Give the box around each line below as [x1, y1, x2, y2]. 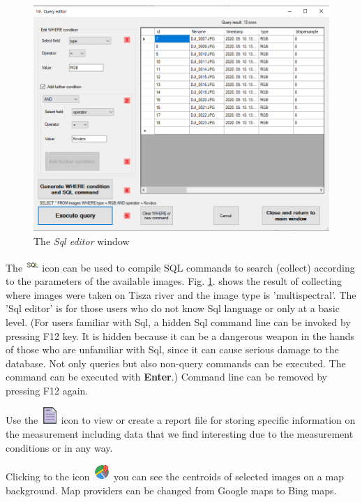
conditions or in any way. [6, 440, 113, 455]
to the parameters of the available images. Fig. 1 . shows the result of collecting [6, 274, 342, 288]
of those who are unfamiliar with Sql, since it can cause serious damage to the [6, 342, 339, 357]
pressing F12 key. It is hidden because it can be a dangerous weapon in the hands [6, 328, 355, 343]
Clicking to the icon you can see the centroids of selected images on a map [6, 469, 344, 484]
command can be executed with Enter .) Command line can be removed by [6, 369, 327, 384]
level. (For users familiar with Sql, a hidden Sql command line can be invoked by [6, 314, 351, 329]
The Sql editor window [33, 234, 130, 249]
